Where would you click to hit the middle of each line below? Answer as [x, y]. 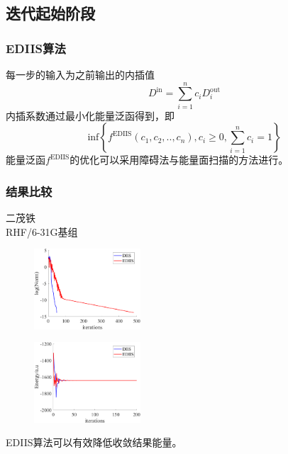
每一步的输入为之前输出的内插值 [80, 74]
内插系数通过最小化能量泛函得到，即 [90, 115]
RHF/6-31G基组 [42, 231]
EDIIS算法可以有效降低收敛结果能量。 [94, 442]
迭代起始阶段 [50, 13]
